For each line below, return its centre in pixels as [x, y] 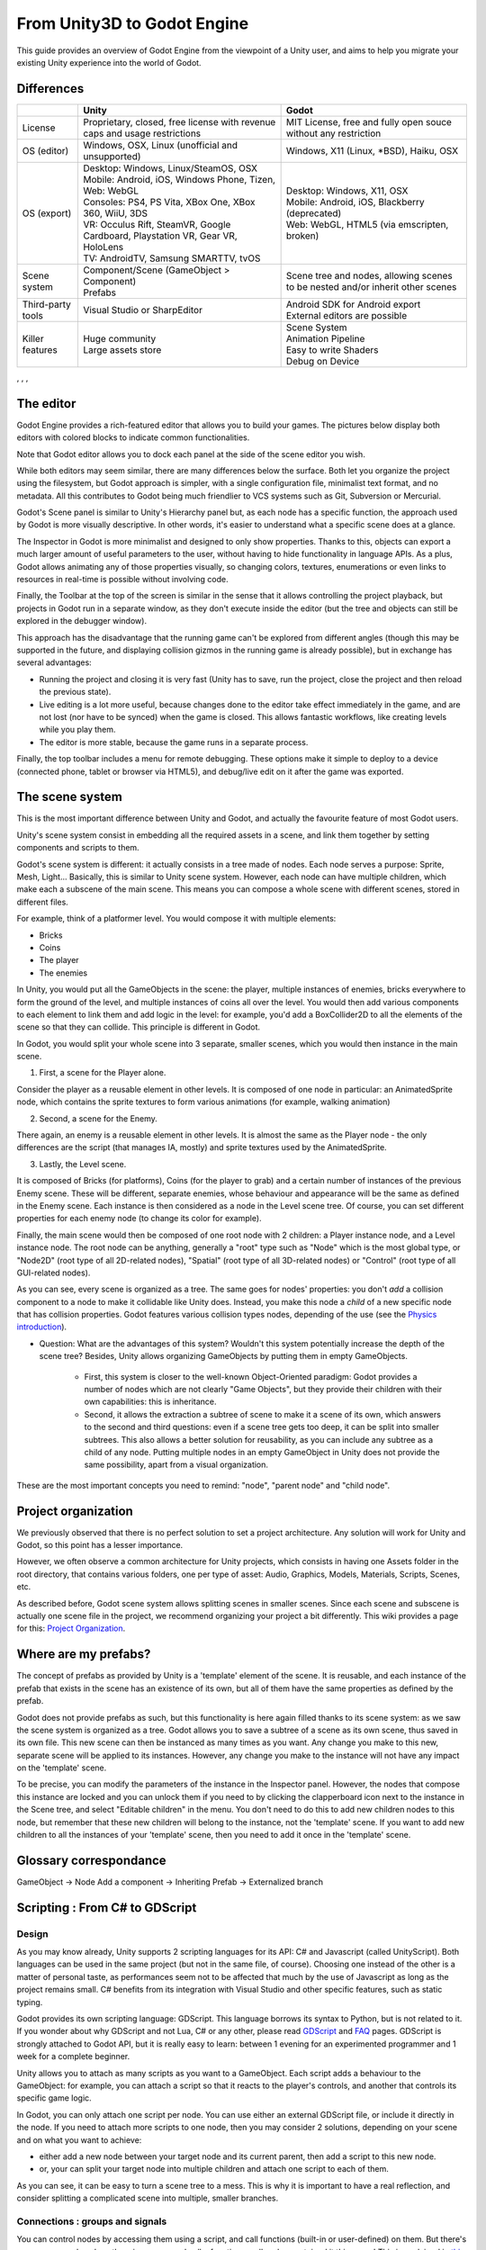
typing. [30, 2002]
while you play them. [77, 730]
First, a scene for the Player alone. [103, 1073]
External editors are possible [346, 315]
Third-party [47, 304]
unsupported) [112, 156]
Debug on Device [323, 361]
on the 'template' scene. [62, 1768]
